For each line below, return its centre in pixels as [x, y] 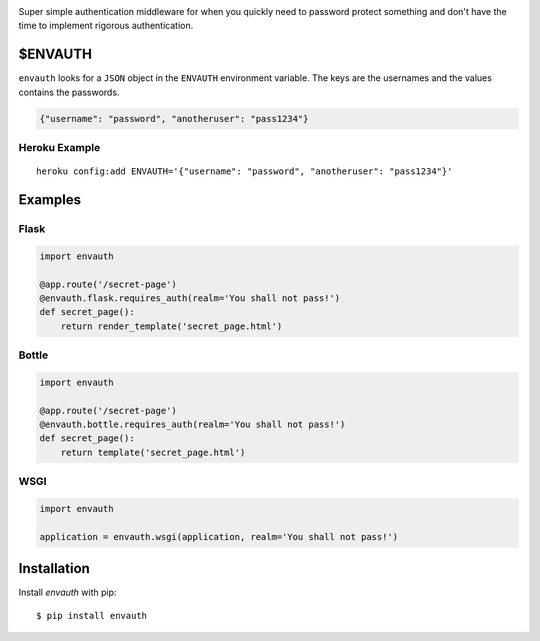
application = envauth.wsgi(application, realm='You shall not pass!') [219, 536]
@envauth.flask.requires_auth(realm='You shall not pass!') [190, 298]
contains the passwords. [69, 92]
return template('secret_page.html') [153, 452]
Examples [50, 200]
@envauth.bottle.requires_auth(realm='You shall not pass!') [192, 424]
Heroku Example [59, 148]
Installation [54, 568]
